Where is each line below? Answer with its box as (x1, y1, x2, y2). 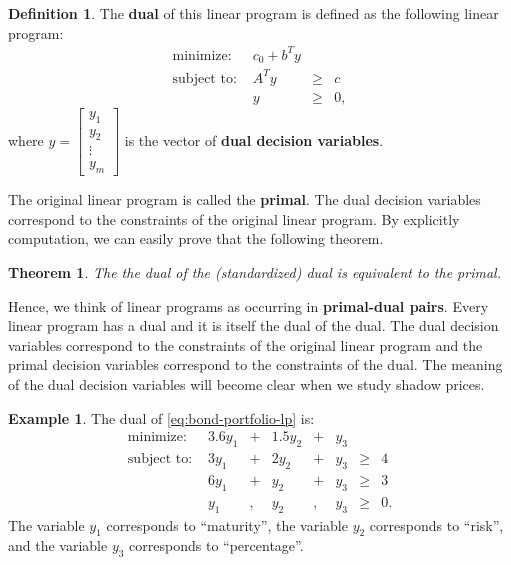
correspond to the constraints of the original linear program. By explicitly (8, 208, 460, 229)
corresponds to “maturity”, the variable (106, 514, 348, 535)
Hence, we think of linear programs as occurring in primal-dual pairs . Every (8, 295, 489, 316)
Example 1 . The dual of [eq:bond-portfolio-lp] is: (8, 407, 315, 428)
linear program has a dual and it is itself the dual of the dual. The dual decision (8, 315, 499, 336)
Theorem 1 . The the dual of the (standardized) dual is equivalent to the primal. (8, 262, 501, 283)
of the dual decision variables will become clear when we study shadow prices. (8, 374, 485, 395)
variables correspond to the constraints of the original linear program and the (8, 334, 483, 355)
